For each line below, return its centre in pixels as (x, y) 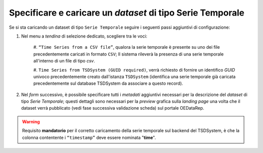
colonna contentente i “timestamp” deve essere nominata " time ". (89, 137)
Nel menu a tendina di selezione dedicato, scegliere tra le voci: (84, 36)
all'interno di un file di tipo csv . (64, 61)
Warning (31, 121)
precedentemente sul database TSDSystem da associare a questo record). (108, 83)
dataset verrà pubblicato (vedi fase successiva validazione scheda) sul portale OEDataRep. (113, 108)
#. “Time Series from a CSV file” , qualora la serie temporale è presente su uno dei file (127, 47)
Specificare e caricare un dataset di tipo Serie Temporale (127, 13)
